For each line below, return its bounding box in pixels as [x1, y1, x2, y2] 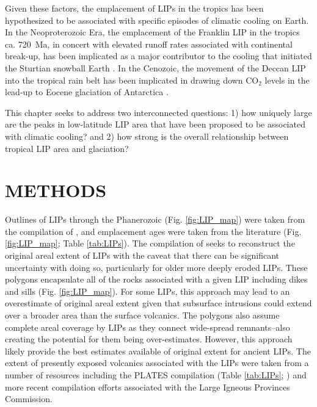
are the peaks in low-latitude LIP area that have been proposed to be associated [5, 118, 305, 131]
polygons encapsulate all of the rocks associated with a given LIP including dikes [5, 273, 308, 286]
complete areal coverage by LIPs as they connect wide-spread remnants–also [5, 320, 290, 333]
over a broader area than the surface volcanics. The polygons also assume [5, 309, 280, 321]
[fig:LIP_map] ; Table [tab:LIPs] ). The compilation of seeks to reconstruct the [5, 237, 295, 250]
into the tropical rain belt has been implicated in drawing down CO [5, 73, 259, 86]
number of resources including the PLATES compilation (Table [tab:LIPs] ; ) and [5, 368, 307, 381]
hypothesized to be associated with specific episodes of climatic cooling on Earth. [5, 13, 309, 26]
